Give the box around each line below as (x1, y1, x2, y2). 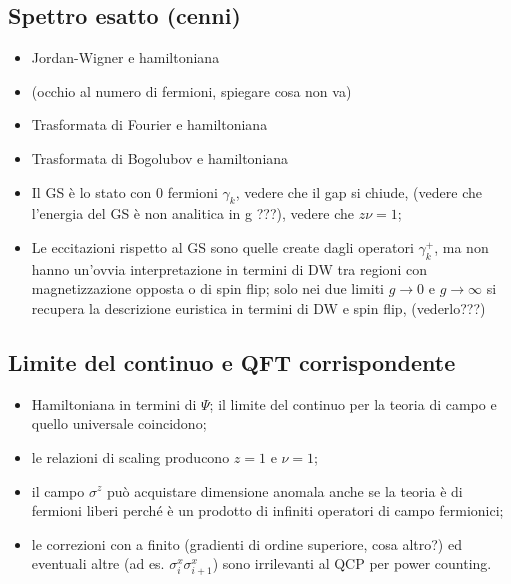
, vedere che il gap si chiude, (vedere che (235, 181, 482, 202)
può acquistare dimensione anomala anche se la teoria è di (106, 480, 463, 501)
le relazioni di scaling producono (31, 446, 230, 467)
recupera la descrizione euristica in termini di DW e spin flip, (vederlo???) (31, 297, 486, 318)
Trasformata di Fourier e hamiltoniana (31, 114, 268, 135)
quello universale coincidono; (31, 413, 207, 434)
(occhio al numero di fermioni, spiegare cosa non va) (31, 80, 352, 101)
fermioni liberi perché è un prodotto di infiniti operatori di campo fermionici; (31, 500, 504, 521)
